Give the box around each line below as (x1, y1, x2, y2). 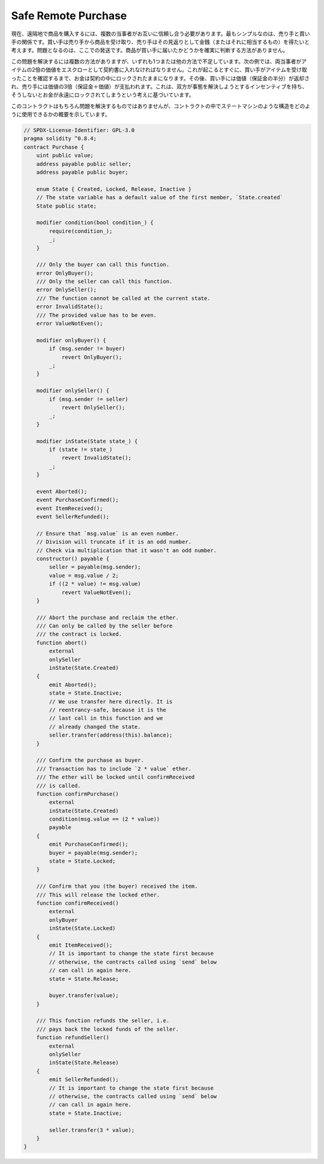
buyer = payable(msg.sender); (49, 849, 138, 856)
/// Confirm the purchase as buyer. (36, 757, 144, 764)
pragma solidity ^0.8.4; (23, 135, 97, 142)
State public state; (36, 202, 97, 210)
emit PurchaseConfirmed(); (49, 841, 128, 848)
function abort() (36, 639, 88, 646)
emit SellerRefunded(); (49, 1076, 119, 1083)
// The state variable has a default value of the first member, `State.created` (36, 194, 283, 201)
